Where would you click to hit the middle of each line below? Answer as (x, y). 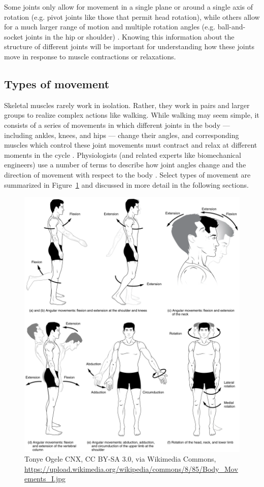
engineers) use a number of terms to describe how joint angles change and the (125, 165)
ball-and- (232, 27)
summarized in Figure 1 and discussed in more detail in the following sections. (126, 184)
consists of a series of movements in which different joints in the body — (117, 125)
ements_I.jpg (45, 479)
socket (14, 36)
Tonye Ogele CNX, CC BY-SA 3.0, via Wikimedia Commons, (120, 459)
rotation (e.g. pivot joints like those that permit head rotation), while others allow (132, 16)
